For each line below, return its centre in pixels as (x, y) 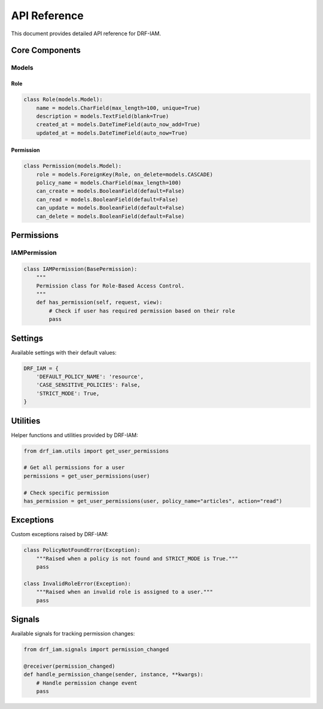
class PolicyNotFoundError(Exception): (82, 550)
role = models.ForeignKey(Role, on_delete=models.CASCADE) (125, 174)
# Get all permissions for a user (74, 467)
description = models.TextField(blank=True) (103, 116)
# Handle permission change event (87, 683)
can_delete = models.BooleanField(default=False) (110, 216)
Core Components (46, 51)
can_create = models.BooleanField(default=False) (110, 191)
